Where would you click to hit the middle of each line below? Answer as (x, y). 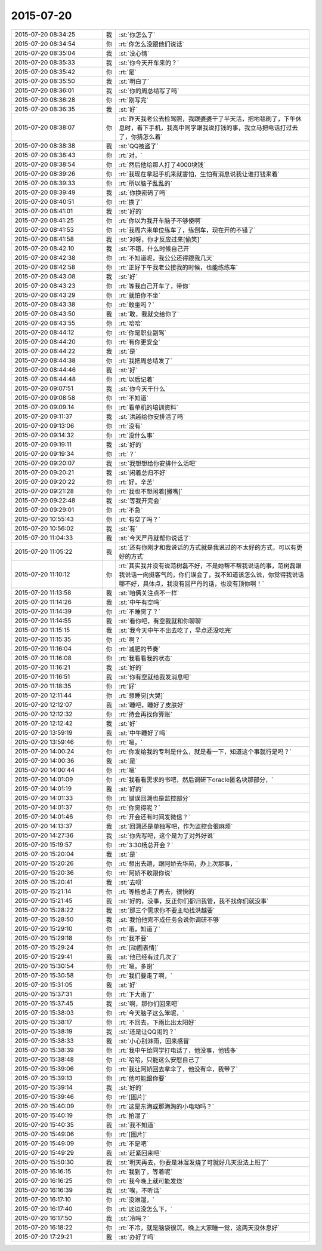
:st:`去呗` (131, 882)
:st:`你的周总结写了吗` (149, 91)
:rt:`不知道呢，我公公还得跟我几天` (167, 258)
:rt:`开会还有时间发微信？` (155, 817)
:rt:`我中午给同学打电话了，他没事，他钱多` (179, 1050)
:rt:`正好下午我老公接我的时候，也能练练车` (179, 267)
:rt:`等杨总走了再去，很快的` (158, 891)
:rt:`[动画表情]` (139, 948)
